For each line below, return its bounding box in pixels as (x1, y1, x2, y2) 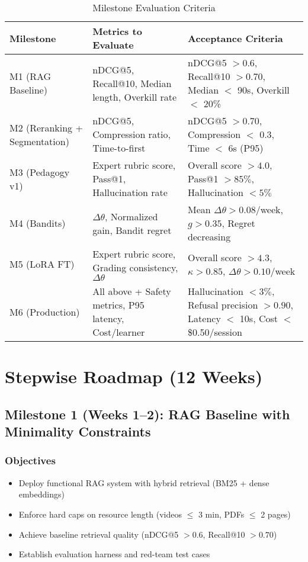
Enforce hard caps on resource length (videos (18, 508, 182, 520)
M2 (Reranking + (9, 120, 83, 134)
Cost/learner (92, 325, 145, 339)
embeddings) (18, 488, 65, 500)
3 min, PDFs (198, 508, 245, 520)
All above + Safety (92, 284, 171, 298)
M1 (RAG (9, 69, 52, 83)
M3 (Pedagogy (9, 165, 70, 179)
